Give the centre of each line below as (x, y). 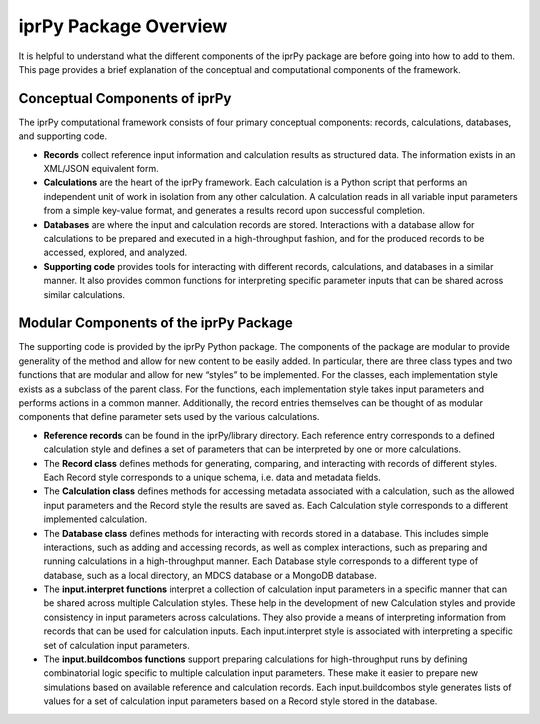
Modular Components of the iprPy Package (156, 323)
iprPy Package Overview (123, 26)
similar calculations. (84, 294)
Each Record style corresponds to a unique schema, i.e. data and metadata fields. (212, 477)
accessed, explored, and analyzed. (115, 252)
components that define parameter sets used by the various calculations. (169, 417)
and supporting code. (63, 136)
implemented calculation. (95, 519)
